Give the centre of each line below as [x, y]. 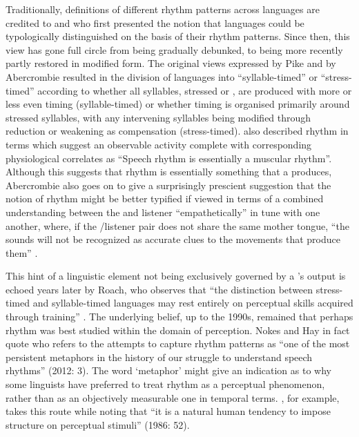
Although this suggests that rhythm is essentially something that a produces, [169, 172]
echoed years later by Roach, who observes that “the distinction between [159, 289]
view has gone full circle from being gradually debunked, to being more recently [174, 49]
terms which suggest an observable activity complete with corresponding [159, 144]
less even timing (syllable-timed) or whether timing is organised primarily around [178, 104]
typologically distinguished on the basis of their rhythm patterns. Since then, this [178, 36]
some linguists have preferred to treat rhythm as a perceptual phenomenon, [165, 384]
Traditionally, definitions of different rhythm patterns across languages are [163, 9]
